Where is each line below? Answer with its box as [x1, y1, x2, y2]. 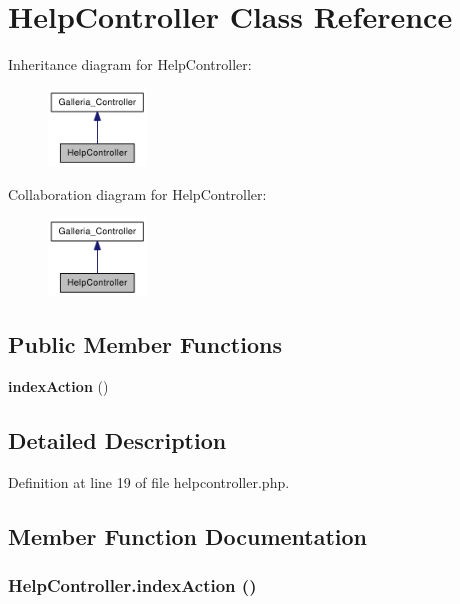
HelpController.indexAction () [8, 572, 257, 597]
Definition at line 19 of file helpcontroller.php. [8, 471, 290, 492]
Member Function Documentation [8, 520, 368, 551]
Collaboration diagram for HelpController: [8, 183, 267, 204]
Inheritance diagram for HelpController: [8, 54, 252, 75]
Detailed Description [8, 424, 227, 455]
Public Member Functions [8, 329, 282, 360]
